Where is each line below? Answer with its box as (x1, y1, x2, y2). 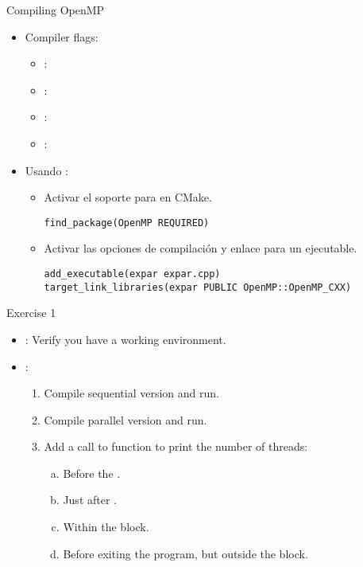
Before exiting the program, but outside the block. (63, 545, 308, 561)
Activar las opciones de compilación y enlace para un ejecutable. (44, 240, 357, 256)
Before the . (63, 464, 121, 481)
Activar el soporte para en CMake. (44, 189, 212, 205)
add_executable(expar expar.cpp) (44, 268, 221, 280)
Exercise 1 (6, 304, 56, 321)
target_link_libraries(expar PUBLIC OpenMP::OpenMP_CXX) (44, 281, 352, 293)
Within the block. (63, 518, 149, 535)
